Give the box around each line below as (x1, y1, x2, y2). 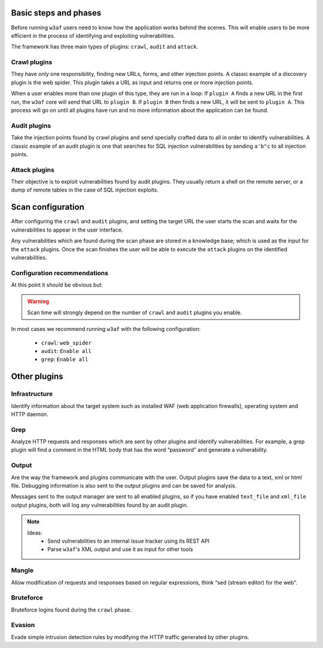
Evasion (11, 621, 35, 629)
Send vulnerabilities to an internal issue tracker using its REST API (47, 537, 209, 544)
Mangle (11, 566, 34, 574)
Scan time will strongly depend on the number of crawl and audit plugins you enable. (27, 309, 242, 316)
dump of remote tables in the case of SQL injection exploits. (11, 186, 159, 194)
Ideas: (27, 529, 42, 536)
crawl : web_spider (41, 339, 92, 346)
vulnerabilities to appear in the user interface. (11, 226, 123, 233)
